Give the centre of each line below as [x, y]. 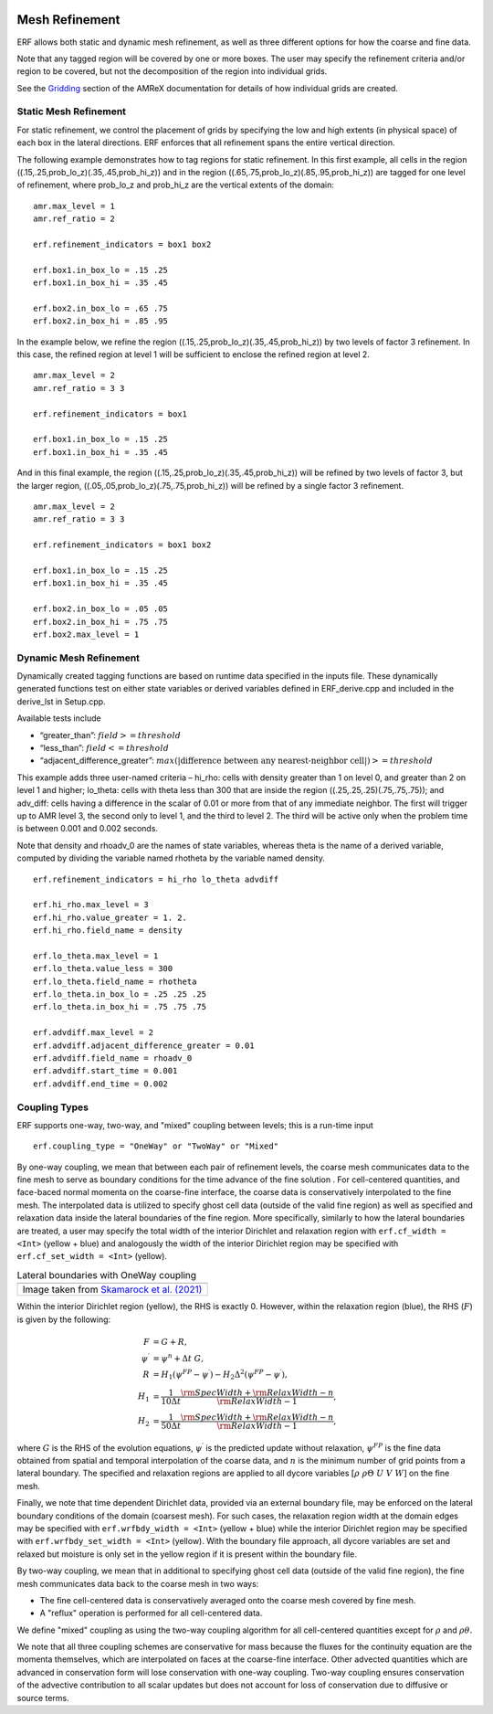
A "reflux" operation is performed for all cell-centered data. [151, 1613]
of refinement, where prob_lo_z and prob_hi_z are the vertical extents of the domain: [176, 185]
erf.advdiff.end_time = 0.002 [101, 1084]
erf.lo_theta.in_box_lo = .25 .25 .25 [120, 995]
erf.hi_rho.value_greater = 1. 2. [110, 917]
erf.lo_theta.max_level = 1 [96, 956]
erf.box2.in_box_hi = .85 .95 [101, 321]
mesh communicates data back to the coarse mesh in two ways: [138, 1583]
